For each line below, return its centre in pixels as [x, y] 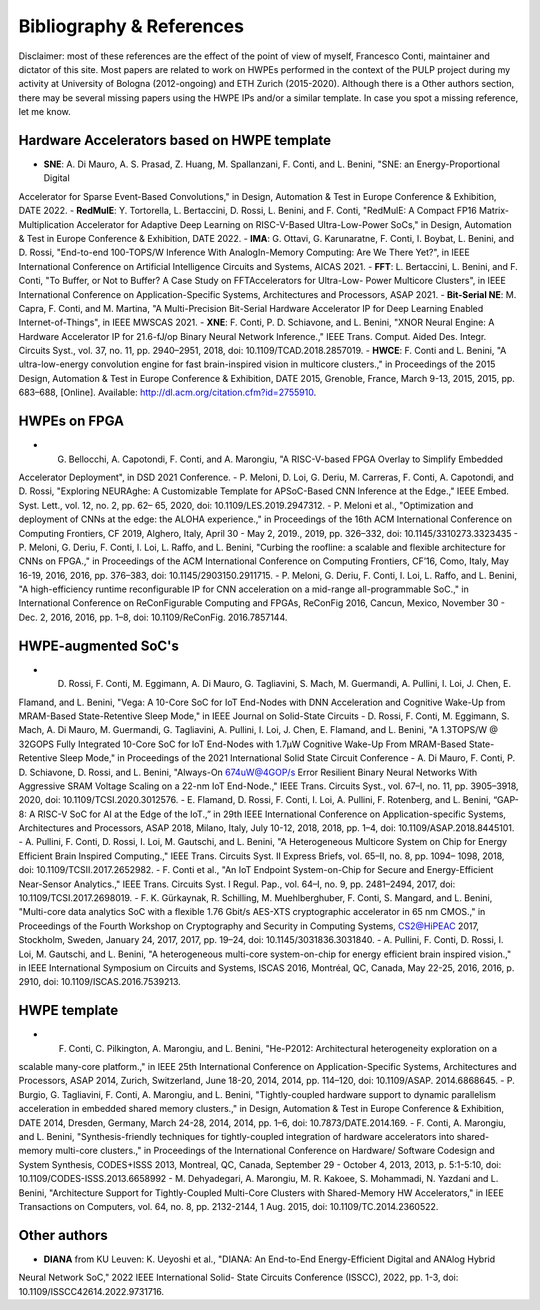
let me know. [44, 112]
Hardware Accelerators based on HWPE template [175, 140]
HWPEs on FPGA [71, 421]
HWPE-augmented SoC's [99, 645]
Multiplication [46, 224]
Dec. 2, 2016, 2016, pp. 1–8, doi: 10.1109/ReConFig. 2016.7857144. [153, 617]
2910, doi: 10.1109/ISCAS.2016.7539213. [100, 982]
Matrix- [494, 211]
